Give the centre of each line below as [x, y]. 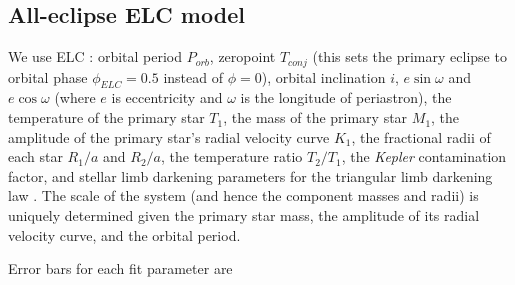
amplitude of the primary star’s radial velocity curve [169, 136]
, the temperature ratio [231, 156]
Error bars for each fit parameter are [120, 268]
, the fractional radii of [421, 136]
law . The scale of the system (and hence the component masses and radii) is [243, 195]
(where [75, 97]
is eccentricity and [167, 97]
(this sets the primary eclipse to [409, 56]
